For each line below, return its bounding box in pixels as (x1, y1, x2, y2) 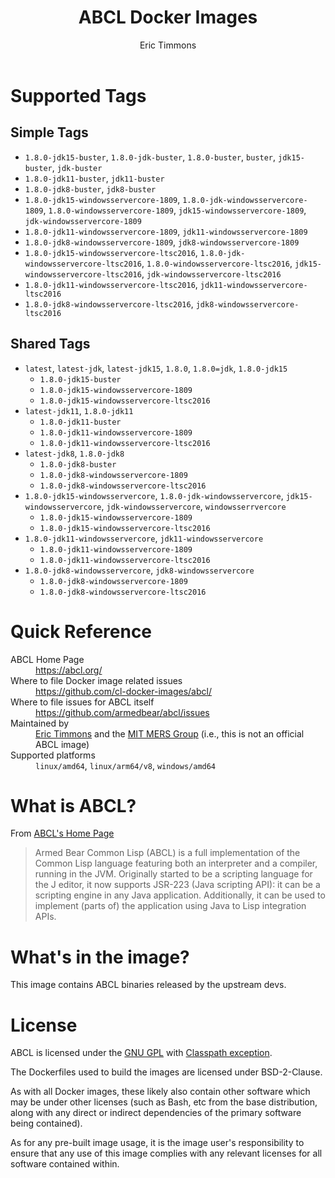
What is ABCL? (10, 794, 137, 817)
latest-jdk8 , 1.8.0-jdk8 (24, 447, 125, 459)
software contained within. (10, 1158, 120, 1170)
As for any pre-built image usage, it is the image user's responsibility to (10, 1137, 305, 1149)
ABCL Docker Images (78, 6, 258, 29)
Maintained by (10, 717, 70, 729)
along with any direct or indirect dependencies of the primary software (10, 1107, 302, 1119)
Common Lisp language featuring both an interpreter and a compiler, (34, 857, 318, 870)
